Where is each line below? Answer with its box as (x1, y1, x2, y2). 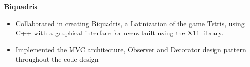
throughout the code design (15, 54, 99, 64)
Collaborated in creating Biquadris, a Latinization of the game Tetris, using (15, 18, 245, 28)
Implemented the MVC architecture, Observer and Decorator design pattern (15, 44, 246, 54)
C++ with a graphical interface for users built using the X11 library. (15, 28, 224, 38)
